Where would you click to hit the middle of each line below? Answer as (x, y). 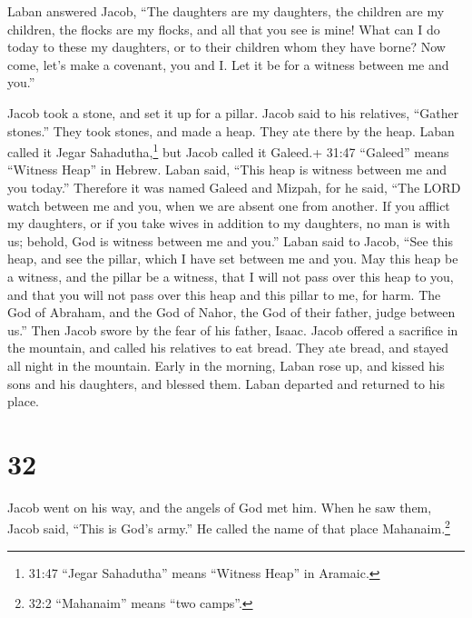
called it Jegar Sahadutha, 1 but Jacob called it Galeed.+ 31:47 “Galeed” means (228, 150)
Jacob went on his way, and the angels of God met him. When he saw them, (220, 507)
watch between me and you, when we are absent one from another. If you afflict (229, 205)
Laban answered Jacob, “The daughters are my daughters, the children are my (226, 11)
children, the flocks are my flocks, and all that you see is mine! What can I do (224, 29)
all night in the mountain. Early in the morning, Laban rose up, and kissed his (226, 365)
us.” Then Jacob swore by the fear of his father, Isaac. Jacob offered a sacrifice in (233, 329)
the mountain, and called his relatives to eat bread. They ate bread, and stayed (228, 348)
